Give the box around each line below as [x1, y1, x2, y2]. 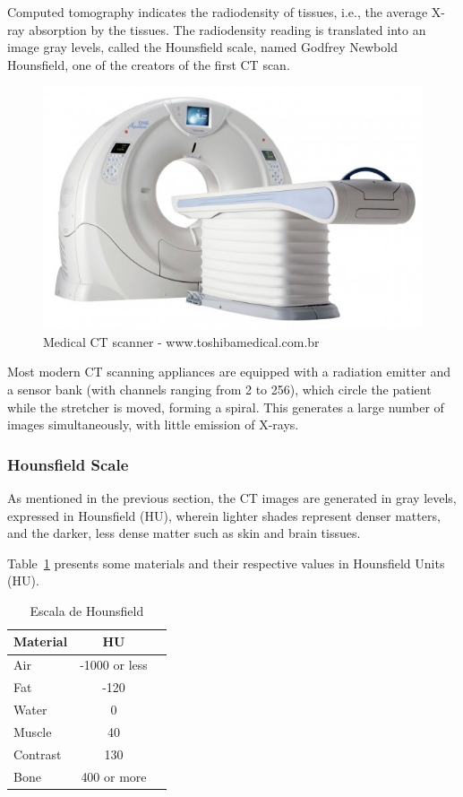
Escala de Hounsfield [30, 601, 144, 619]
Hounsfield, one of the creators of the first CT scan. [7, 55, 290, 74]
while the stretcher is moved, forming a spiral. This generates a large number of [7, 397, 444, 416]
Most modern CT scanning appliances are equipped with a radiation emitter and [7, 362, 451, 381]
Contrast [13, 744, 62, 763]
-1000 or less [80, 655, 148, 674]
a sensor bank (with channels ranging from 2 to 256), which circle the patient [7, 379, 432, 398]
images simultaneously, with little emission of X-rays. [7, 415, 299, 434]
